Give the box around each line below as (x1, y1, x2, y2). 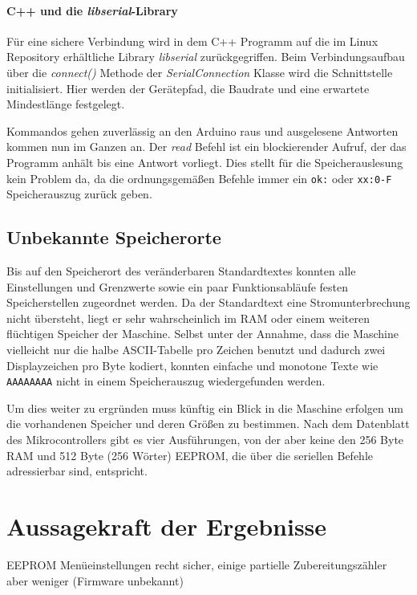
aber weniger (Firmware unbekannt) (6, 572, 184, 589)
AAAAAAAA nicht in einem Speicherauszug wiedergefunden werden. (6, 373, 326, 389)
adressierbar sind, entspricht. (6, 463, 148, 479)
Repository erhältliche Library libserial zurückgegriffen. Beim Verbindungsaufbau (6, 48, 405, 65)
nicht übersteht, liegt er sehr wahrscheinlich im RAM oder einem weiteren (6, 309, 370, 326)
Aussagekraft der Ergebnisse (6, 509, 327, 542)
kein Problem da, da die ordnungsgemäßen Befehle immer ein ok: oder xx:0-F (6, 169, 392, 186)
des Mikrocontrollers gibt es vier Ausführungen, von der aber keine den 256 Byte (6, 431, 404, 447)
